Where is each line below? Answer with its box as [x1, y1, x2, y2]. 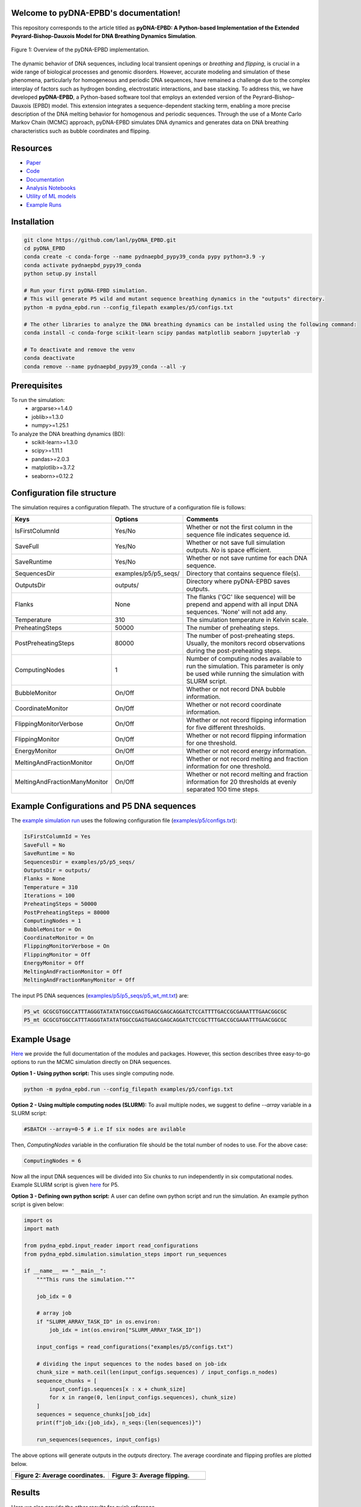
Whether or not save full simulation [186, 538, 285, 547]
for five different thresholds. [186, 723, 266, 732]
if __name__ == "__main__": [23, 1268, 106, 1274]
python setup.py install [23, 270, 97, 277]
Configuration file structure [11, 488, 117, 499]
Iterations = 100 [23, 892, 75, 899]
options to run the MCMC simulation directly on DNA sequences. [11, 1059, 171, 1066]
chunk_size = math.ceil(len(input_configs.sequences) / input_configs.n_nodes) [36, 1369, 278, 1376]
